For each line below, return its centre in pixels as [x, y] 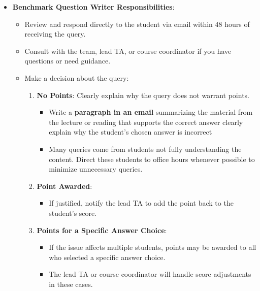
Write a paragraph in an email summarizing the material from [151, 112]
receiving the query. [55, 34]
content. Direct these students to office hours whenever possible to [152, 159]
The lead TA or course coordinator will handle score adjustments [150, 274]
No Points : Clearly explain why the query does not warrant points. [143, 95]
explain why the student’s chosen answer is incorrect [131, 132]
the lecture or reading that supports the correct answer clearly [146, 122]
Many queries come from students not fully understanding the [145, 149]
